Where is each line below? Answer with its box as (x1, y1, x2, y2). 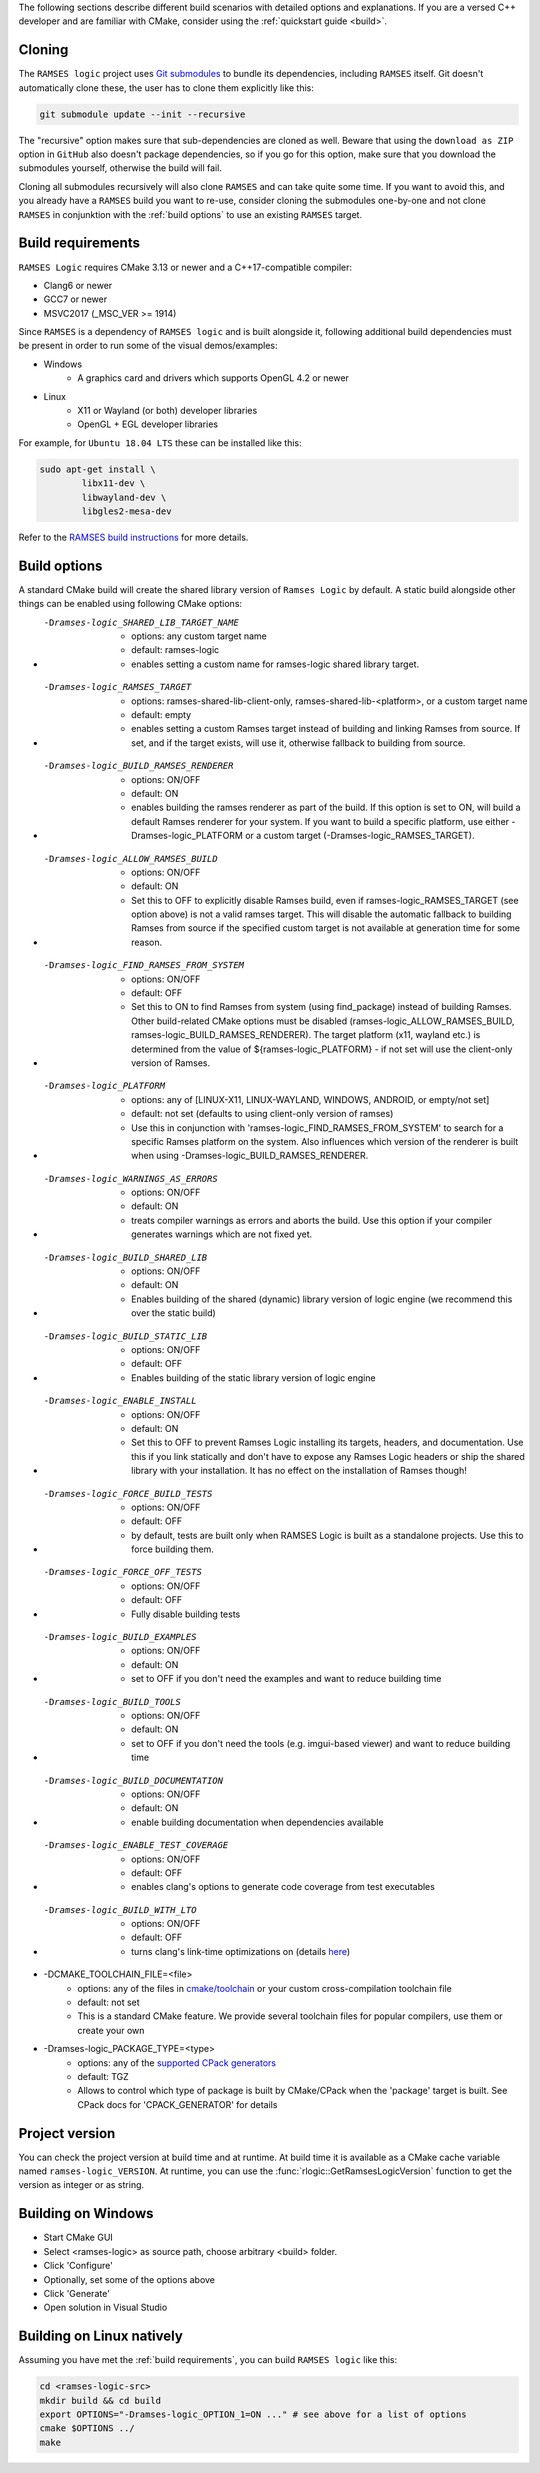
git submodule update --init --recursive (39, 108, 246, 120)
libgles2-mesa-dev (81, 505, 172, 517)
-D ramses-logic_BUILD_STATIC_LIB (43, 1330, 208, 1342)
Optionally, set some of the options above (43, 2273, 215, 2285)
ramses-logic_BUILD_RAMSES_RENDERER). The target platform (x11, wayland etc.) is (131, 1029, 481, 1041)
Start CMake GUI (43, 2231, 114, 2244)
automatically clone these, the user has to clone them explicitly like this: (18, 81, 315, 94)
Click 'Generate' (43, 2287, 110, 2299)
